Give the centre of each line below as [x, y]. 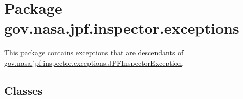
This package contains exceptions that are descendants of [94, 53]
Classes [24, 90]
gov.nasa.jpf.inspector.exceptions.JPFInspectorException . [94, 62]
